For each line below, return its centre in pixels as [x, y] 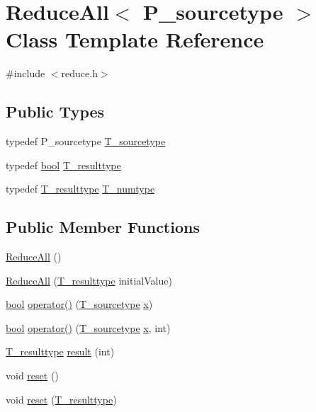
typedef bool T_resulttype [63, 165]
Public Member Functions [103, 227]
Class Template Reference [135, 39]
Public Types [55, 111]
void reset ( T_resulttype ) [61, 399]
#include [26, 73]
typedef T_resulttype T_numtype [80, 189]
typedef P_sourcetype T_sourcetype [86, 141]
